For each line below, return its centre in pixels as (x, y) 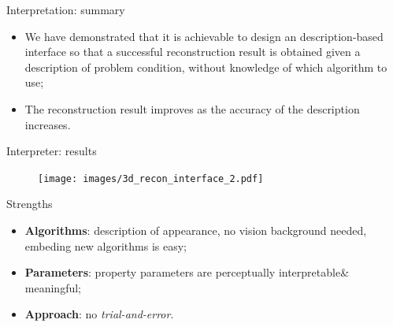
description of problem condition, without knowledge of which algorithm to (206, 67)
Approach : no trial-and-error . (99, 314)
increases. (48, 124)
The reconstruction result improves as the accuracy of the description (192, 108)
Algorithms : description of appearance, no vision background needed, (196, 230)
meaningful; (53, 287)
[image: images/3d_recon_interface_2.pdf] (151, 178)
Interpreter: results (52, 151)
